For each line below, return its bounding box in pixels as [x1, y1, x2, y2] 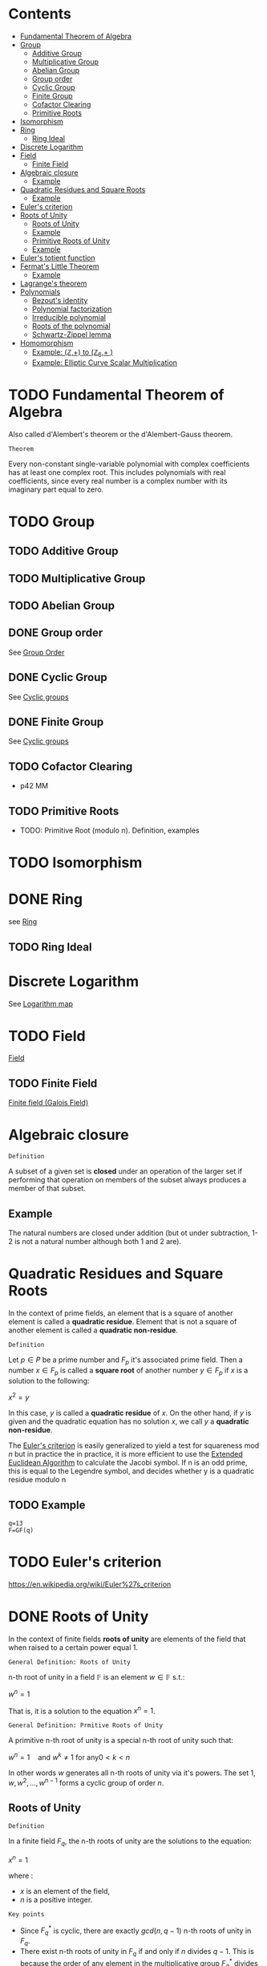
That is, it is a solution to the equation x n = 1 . [8, 1705, 156, 1716]
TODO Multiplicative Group [8, 571, 146, 586]
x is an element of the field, [19, 1886, 111, 1895]
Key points [8, 1910, 45, 1918]
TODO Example [8, 1498, 86, 1512]
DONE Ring [8, 890, 83, 909]
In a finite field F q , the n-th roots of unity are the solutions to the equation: [8, 1836, 253, 1848]
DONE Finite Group [8, 715, 104, 729]
